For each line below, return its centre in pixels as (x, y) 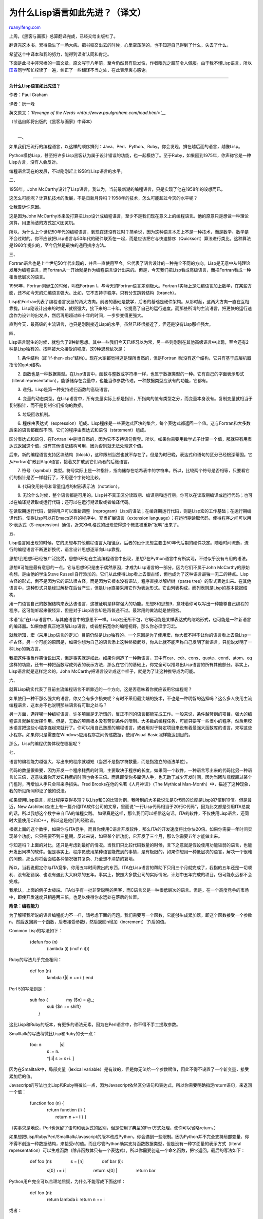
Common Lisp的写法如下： (36, 931)
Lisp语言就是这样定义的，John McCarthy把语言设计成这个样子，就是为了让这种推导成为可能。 (103, 671)
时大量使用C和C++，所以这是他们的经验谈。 (53, 820)
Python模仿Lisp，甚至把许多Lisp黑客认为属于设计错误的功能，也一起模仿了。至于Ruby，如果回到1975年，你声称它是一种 (130, 156)
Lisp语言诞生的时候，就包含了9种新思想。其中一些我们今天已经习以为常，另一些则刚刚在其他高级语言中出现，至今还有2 (129, 342)
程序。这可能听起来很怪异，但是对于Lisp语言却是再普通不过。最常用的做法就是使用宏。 (96, 610)
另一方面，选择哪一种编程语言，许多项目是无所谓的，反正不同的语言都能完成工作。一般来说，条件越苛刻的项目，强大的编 (131, 714)
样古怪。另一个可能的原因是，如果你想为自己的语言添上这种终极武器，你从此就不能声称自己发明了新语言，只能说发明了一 (131, 642)
